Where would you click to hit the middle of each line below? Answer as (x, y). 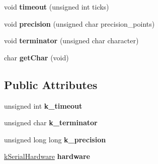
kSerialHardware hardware (47, 156)
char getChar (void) (36, 57)
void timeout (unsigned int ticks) (57, 7)
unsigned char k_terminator (51, 122)
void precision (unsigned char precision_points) (80, 23)
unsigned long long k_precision (55, 139)
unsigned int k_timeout (43, 105)
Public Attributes (51, 84)
